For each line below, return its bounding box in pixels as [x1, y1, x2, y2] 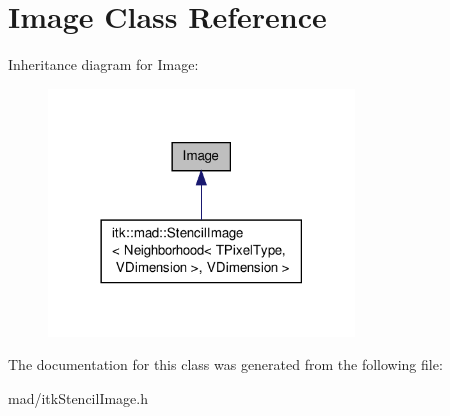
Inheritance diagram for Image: [8, 54, 199, 75]
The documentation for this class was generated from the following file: [8, 354, 443, 375]
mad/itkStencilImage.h [8, 387, 149, 408]
